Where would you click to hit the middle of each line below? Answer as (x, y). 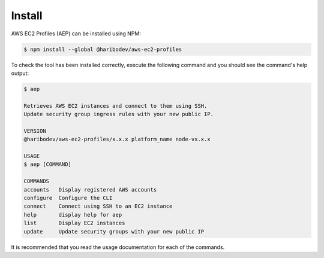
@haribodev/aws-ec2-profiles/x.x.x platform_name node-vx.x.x (117, 139)
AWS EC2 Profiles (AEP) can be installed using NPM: (76, 34)
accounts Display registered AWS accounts (90, 189)
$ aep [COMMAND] (48, 164)
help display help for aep (73, 215)
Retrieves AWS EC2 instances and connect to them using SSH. (115, 106)
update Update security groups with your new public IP (114, 231)
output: (20, 73)
